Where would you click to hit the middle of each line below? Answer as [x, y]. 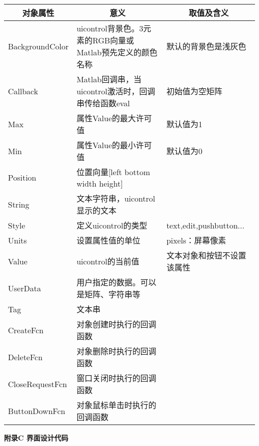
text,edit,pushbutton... [205, 225]
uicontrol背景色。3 [110, 28]
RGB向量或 [113, 40]
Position [22, 177]
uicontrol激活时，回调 [116, 91]
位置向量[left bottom [113, 172]
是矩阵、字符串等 [108, 294]
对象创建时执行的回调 [116, 324]
